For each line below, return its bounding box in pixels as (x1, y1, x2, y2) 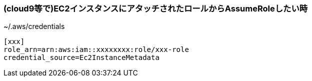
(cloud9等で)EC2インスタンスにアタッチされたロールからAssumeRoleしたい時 (3, 3, 308, 13)
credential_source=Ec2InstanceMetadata (3, 53, 159, 62)
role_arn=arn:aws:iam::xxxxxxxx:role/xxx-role (3, 45, 189, 54)
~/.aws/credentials (3, 22, 65, 31)
